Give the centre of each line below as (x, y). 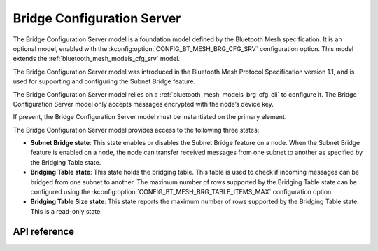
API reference (44, 231)
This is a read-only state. (66, 211)
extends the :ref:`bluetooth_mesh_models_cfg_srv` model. (97, 59)
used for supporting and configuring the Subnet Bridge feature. (104, 81)
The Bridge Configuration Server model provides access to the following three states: (136, 130)
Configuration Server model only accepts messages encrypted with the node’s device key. (143, 104)
